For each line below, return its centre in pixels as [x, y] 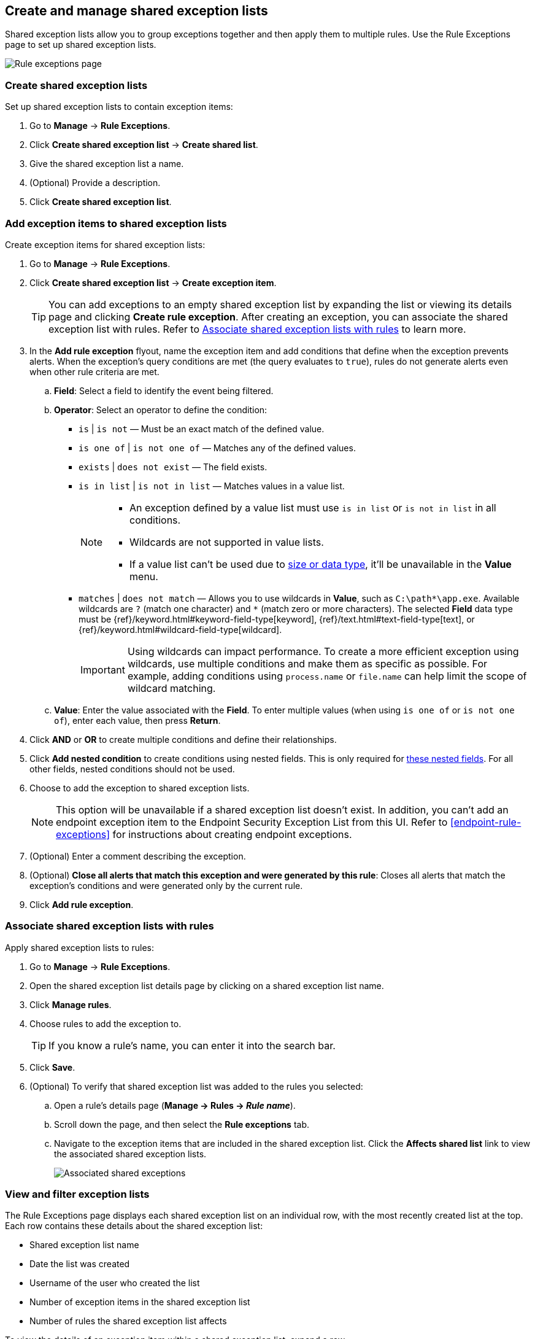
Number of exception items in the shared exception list [140, 1302]
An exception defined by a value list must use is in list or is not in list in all [313, 507]
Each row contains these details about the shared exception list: [134, 1226]
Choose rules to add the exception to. [106, 1023]
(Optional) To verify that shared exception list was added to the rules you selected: [196, 1086]
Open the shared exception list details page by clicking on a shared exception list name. [207, 985]
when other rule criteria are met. [94, 371]
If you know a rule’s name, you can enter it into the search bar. [192, 1045]
